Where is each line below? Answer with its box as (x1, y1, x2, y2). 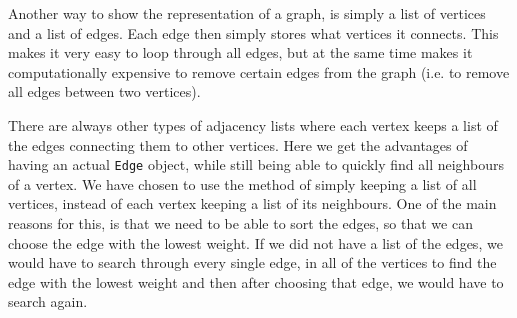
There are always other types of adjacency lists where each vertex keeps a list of (8, 114, 498, 135)
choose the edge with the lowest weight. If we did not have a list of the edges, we (8, 232, 503, 253)
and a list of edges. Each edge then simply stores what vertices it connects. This (8, 22, 499, 43)
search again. (8, 291, 88, 312)
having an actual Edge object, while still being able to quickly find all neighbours (8, 154, 504, 175)
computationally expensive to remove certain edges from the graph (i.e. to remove (8, 61, 510, 82)
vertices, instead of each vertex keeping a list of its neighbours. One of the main (8, 193, 497, 214)
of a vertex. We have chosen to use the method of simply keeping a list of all (8, 173, 477, 194)
